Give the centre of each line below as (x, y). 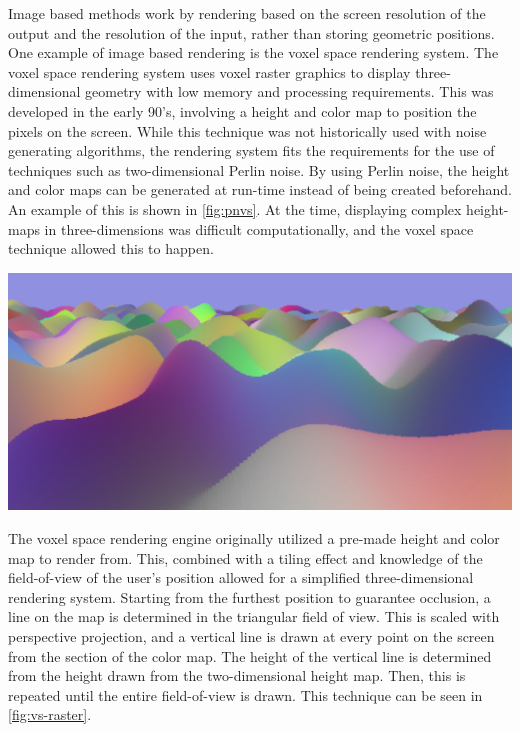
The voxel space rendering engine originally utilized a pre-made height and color (254, 538)
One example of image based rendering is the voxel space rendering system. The (253, 52)
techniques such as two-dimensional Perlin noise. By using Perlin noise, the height (259, 169)
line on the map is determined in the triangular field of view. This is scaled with (254, 616)
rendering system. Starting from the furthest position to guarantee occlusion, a (249, 596)
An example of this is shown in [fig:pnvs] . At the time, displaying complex (235, 208)
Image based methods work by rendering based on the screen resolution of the (247, 13)
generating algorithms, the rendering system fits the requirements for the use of (251, 150)
